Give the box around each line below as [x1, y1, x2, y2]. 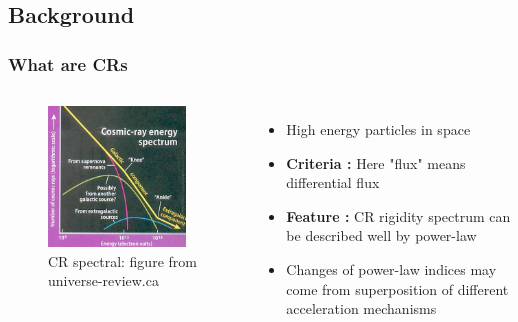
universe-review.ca [48, 270, 159, 291]
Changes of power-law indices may [286, 258, 497, 279]
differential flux [286, 172, 380, 193]
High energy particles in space [286, 119, 471, 139]
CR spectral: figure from [48, 250, 197, 271]
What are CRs [8, 51, 128, 76]
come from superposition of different [286, 278, 509, 299]
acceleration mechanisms [286, 298, 437, 319]
